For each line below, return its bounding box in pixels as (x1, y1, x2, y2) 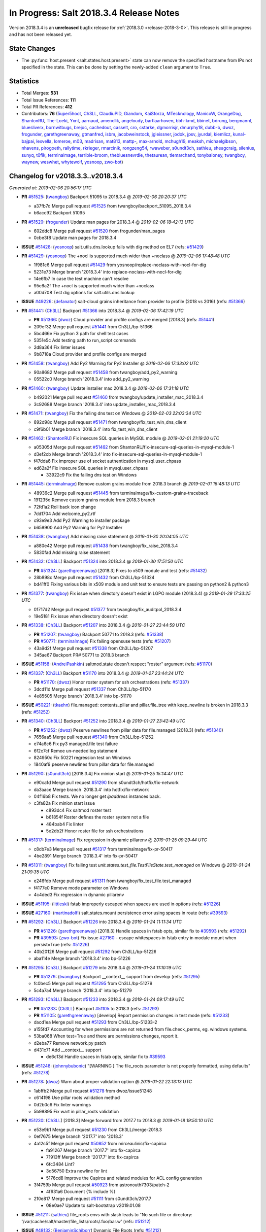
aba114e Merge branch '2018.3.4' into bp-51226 (33, 956, 131, 961)
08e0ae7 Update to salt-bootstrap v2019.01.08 (46, 1202, 141, 1208)
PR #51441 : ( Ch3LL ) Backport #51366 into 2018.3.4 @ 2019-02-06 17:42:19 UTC (21, 308, 184, 313)
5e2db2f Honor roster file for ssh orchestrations (46, 828, 144, 834)
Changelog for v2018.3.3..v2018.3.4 (9, 171, 123, 180)
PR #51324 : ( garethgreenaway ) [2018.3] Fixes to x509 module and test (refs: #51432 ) (33, 567, 207, 574)
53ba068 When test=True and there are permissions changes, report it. (33, 1033, 179, 1039)
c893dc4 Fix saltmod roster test (46, 807, 111, 813)
